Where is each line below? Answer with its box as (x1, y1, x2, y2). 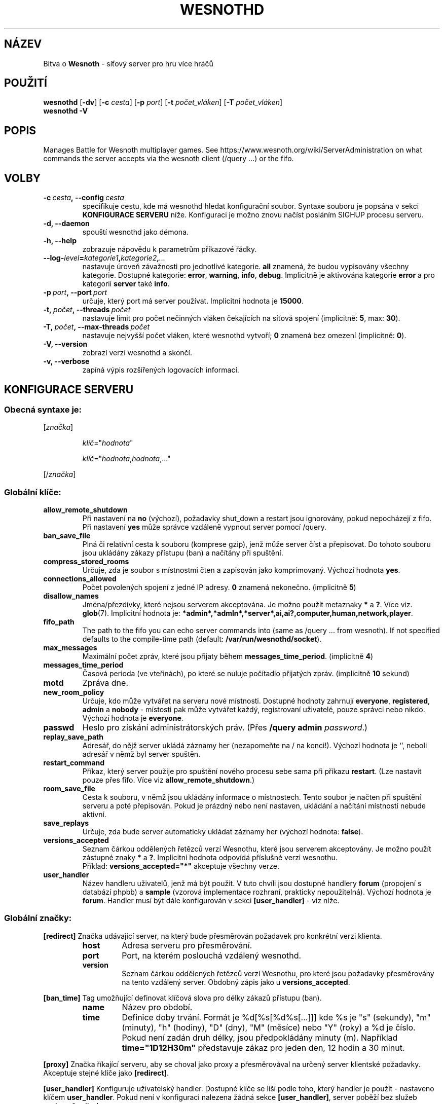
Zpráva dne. (82, 678, 128, 688)
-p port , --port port (43, 288, 107, 297)
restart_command (43, 758, 105, 767)
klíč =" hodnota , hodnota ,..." (82, 454, 171, 463)
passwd (43, 722, 75, 733)
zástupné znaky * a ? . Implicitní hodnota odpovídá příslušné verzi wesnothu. (82, 853, 338, 862)
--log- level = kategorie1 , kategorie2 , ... (43, 253, 165, 263)
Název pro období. (122, 1002, 193, 1012)
